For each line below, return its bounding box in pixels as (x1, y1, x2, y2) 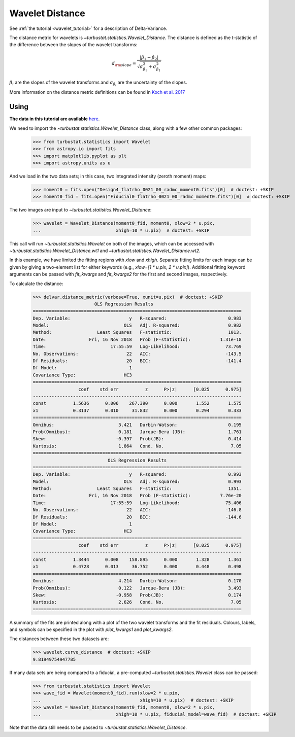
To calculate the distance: (9, 280, 63, 287)
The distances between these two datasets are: (9, 636, 109, 642)
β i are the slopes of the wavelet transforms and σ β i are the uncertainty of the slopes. (9, 79, 187, 87)
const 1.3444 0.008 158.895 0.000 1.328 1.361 (32, 556, 242, 563)
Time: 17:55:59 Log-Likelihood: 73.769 (32, 344, 242, 349)
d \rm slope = (112, 60, 137, 67)
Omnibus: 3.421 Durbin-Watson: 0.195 (32, 422, 242, 428)
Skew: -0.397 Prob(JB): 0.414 (32, 436, 242, 442)
